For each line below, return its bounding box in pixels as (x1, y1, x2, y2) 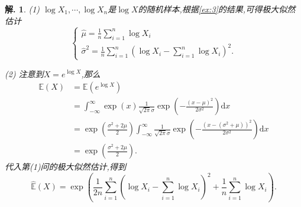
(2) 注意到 (5, 67, 44, 80)
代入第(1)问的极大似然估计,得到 (5, 160, 126, 173)
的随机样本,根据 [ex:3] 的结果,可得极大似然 (138, 3, 296, 15)
